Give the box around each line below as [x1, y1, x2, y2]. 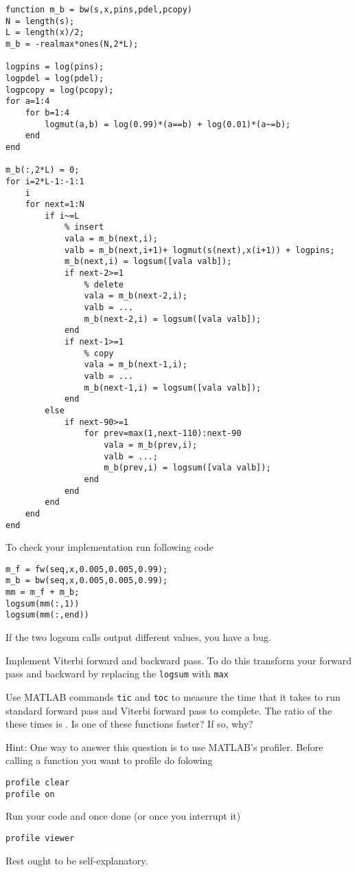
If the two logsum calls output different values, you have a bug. [5, 630, 271, 644]
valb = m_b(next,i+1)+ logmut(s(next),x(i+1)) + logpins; [64, 245, 335, 255]
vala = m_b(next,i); [64, 234, 158, 244]
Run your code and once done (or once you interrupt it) [5, 809, 241, 823]
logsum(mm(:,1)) [5, 598, 80, 609]
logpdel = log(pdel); [5, 73, 104, 83]
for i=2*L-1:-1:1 [5, 176, 84, 186]
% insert [64, 222, 104, 232]
